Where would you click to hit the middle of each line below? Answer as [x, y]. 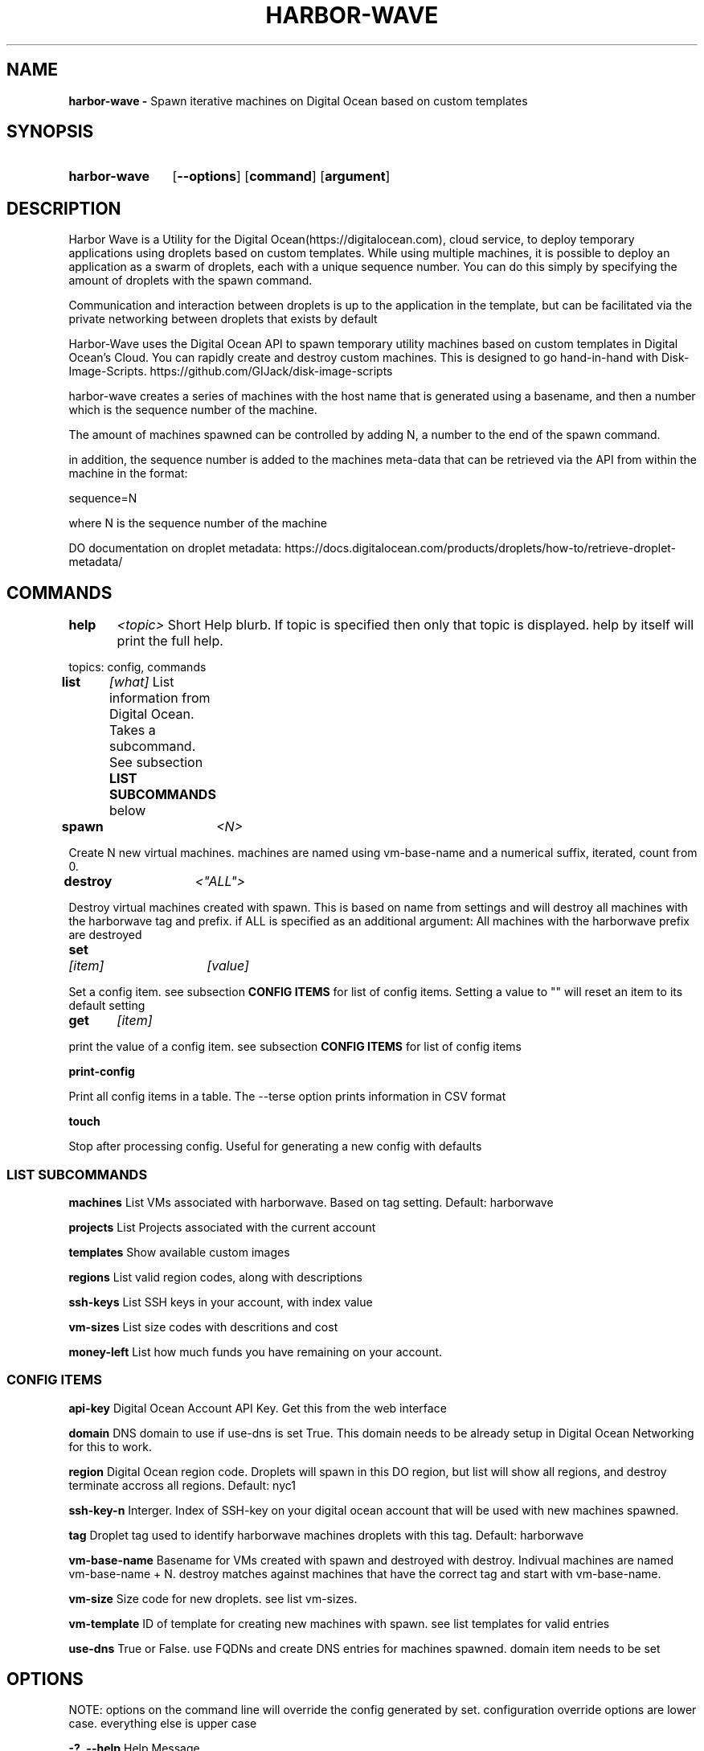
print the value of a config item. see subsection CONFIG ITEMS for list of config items [295, 1047]
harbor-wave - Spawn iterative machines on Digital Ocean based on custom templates [298, 100]
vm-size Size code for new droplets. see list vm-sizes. [213, 1598]
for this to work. [110, 1446]
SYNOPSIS [50, 132]
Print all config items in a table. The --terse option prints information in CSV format [287, 1097]
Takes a [132, 730]
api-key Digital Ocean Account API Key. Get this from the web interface [258, 1408]
